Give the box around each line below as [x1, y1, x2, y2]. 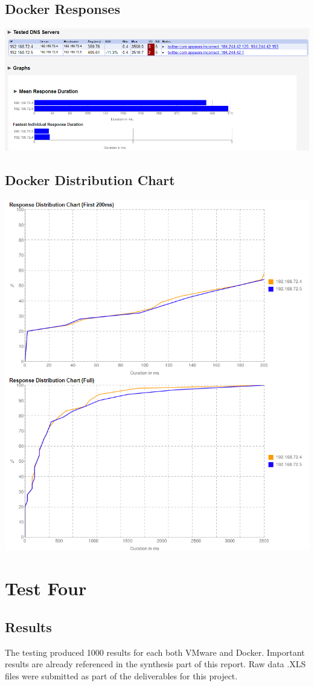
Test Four [5, 576, 87, 601]
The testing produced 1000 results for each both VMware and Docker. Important [5, 645, 305, 658]
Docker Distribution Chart [5, 171, 175, 189]
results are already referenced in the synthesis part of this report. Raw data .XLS [5, 658, 306, 670]
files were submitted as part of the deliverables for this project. [5, 670, 238, 682]
